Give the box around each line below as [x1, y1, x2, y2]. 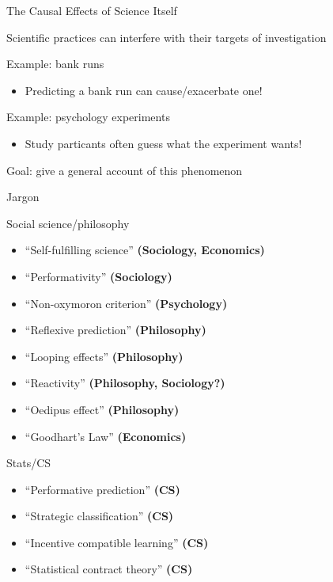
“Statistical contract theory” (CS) [25, 561, 193, 577]
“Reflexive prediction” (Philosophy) [25, 321, 206, 338]
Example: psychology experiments [6, 108, 170, 125]
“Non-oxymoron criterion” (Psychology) [25, 295, 228, 311]
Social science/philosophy [6, 215, 130, 231]
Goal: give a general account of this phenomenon [6, 162, 243, 178]
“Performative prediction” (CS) [25, 481, 180, 497]
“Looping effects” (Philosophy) [25, 348, 184, 364]
